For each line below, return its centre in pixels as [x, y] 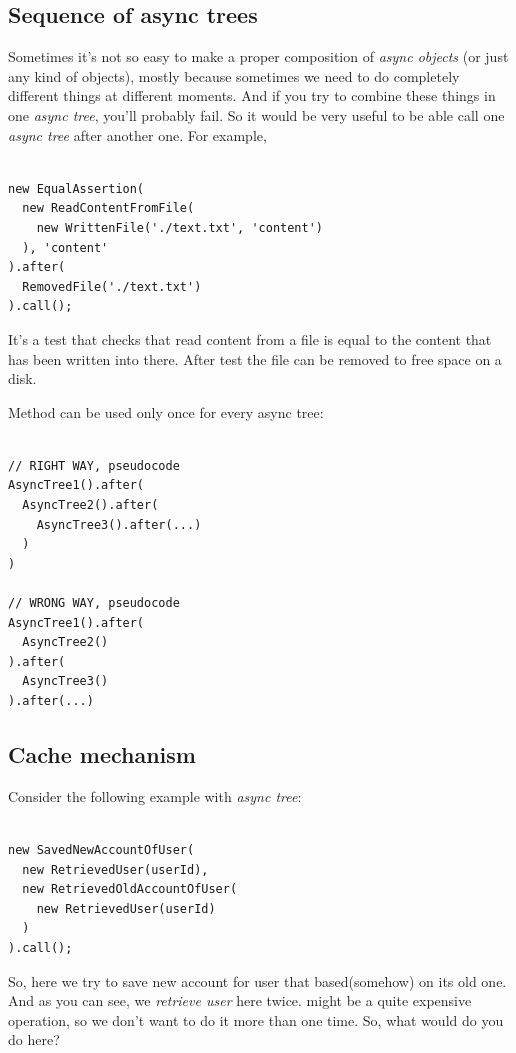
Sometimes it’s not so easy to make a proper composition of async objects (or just [258, 56]
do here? [34, 1039]
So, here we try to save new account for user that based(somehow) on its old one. [257, 980]
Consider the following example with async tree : [155, 795]
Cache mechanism [102, 754]
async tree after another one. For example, [137, 134]
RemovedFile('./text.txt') [112, 286]
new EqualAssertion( [76, 188]
